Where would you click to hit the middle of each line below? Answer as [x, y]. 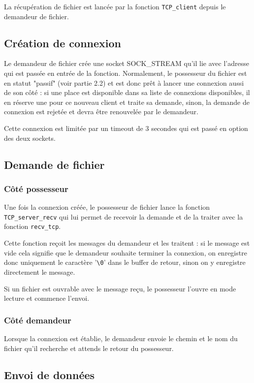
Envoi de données [49, 374]
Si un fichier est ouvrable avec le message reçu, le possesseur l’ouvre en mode [120, 288]
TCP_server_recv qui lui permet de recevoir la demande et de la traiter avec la [124, 216]
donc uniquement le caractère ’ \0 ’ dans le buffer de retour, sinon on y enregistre [125, 262]
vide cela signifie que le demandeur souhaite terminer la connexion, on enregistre [126, 252]
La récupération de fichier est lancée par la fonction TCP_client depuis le [115, 6]
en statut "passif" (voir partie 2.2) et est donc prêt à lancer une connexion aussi [124, 82]
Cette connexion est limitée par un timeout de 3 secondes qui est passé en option [126, 128]
